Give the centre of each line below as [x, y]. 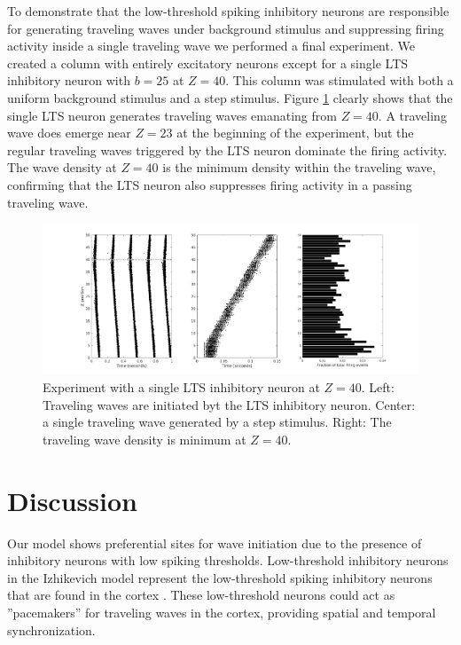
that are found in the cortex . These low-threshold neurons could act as [201, 595]
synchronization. [51, 629]
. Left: [378, 387]
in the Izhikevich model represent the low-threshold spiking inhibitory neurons [220, 577]
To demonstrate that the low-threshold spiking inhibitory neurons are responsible [228, 11]
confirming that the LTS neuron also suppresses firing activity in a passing [210, 184]
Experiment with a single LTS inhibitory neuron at [181, 387]
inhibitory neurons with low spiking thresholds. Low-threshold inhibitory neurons [228, 560]
